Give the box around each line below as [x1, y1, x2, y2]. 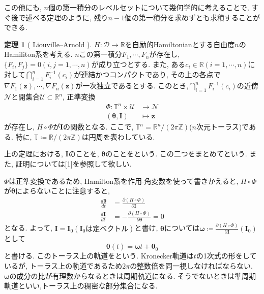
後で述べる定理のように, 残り [11, 12, 108, 22]
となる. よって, [4, 222, 52, 233]
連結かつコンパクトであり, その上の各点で [81, 69, 221, 80]
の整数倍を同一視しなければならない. [130, 260, 253, 271]
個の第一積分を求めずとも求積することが [125, 12, 260, 22]
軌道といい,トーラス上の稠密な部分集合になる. [4, 280, 158, 291]
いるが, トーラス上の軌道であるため [4, 260, 123, 271]
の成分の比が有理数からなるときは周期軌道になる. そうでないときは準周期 [9, 270, 256, 281]
